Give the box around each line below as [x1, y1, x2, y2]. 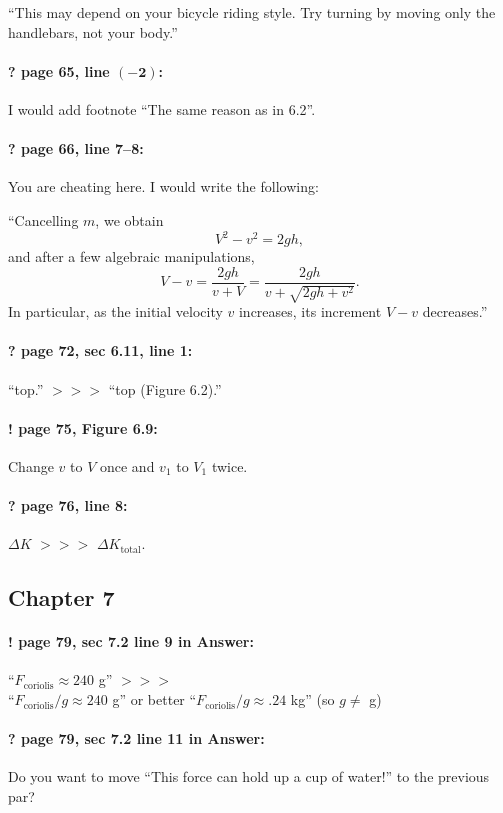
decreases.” [422, 301, 488, 322]
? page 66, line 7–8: [8, 138, 144, 159]
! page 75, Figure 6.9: [8, 417, 158, 438]
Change [8, 455, 54, 476]
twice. [211, 455, 248, 476]
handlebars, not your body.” [8, 21, 178, 42]
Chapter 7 [8, 582, 115, 613]
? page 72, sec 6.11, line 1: [8, 340, 193, 361]
